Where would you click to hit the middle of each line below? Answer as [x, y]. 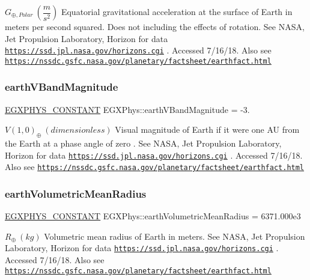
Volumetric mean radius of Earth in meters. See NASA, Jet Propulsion [175, 236]
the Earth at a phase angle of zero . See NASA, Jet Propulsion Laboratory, [143, 143]
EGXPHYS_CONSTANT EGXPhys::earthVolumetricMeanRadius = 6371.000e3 [153, 216]
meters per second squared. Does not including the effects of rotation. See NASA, [155, 26]
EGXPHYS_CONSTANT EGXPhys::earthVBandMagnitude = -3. [127, 109]
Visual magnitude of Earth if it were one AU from [207, 129]
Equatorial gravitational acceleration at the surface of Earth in [177, 11]
